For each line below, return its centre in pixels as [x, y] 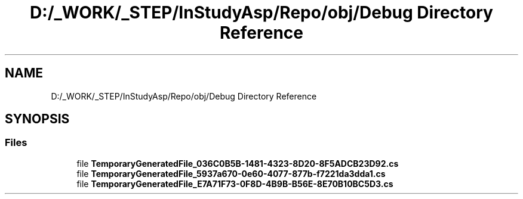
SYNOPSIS [37, 119]
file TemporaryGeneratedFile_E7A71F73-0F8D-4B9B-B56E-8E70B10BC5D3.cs [235, 184]
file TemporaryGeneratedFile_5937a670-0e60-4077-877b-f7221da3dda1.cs [231, 173]
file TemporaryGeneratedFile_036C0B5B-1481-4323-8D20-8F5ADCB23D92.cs [238, 163]
